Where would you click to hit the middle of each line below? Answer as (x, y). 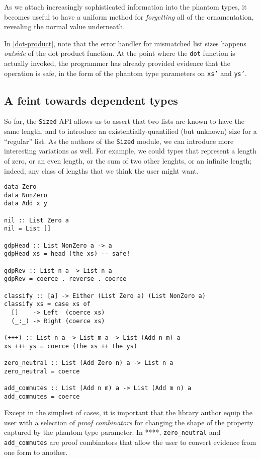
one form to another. (36, 452)
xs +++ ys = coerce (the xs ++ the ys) (71, 346)
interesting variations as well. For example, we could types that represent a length (130, 151)
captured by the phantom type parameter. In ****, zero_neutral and (112, 432)
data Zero (20, 187)
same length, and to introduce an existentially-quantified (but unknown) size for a (130, 131)
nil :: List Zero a (36, 220)
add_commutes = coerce (42, 396)
